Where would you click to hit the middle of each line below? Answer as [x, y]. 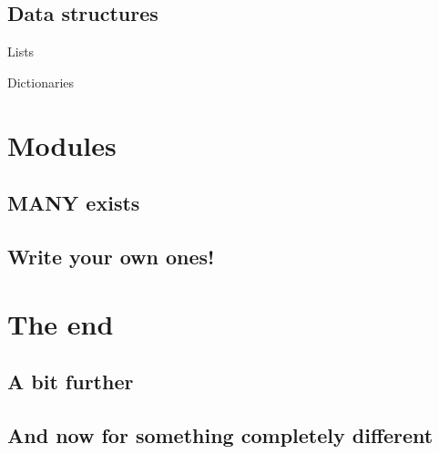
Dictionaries [41, 82]
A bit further [71, 382]
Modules [62, 144]
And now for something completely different [220, 434]
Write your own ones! [111, 256]
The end [61, 323]
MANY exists [74, 203]
